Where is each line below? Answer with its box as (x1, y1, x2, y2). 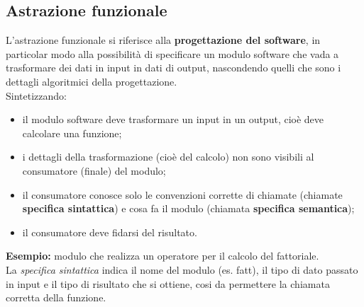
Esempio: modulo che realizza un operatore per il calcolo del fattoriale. (6, 248, 319, 263)
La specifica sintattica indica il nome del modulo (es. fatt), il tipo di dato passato (6, 262, 358, 277)
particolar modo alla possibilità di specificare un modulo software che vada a (6, 46, 339, 61)
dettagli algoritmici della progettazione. (6, 74, 177, 88)
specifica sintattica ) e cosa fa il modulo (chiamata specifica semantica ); (22, 201, 355, 216)
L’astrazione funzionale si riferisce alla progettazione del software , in (6, 33, 321, 47)
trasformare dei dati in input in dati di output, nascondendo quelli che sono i (6, 60, 341, 75)
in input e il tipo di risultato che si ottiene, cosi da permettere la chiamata (6, 276, 330, 291)
